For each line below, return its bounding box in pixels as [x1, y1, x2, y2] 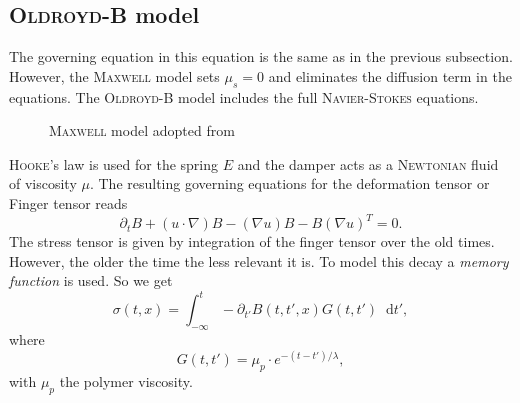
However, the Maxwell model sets [9, 65, 220, 86]
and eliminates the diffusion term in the [268, 65, 512, 86]
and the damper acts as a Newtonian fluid [237, 153, 499, 174]
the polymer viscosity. [59, 371, 193, 392]
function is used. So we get [9, 270, 173, 291]
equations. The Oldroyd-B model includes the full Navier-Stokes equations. [9, 86, 479, 107]
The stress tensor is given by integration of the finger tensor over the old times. [9, 231, 495, 252]
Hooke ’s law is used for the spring [9, 153, 219, 174]
